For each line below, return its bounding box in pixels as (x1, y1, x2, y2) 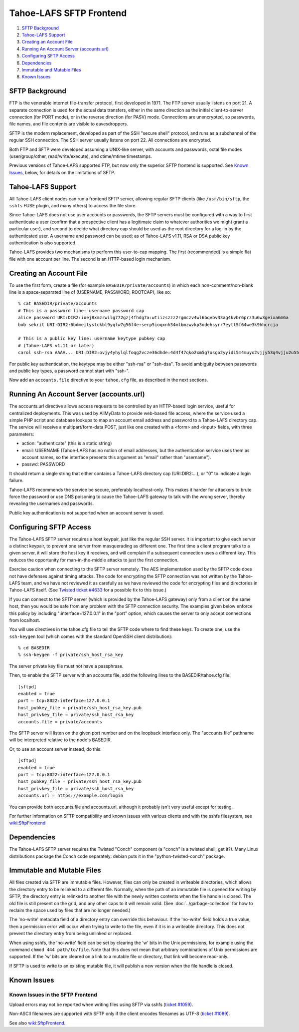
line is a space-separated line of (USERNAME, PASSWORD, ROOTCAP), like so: (9, 289, 171, 295)
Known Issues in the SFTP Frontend (9, 991, 97, 998)
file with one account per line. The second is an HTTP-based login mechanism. (9, 256, 171, 262)
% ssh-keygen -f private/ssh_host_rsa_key (18, 652, 124, 658)
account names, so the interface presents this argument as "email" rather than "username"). (21, 454, 211, 460)
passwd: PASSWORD (21, 461, 65, 467)
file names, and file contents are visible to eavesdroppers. (9, 121, 128, 127)
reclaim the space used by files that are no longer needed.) (9, 907, 131, 914)
